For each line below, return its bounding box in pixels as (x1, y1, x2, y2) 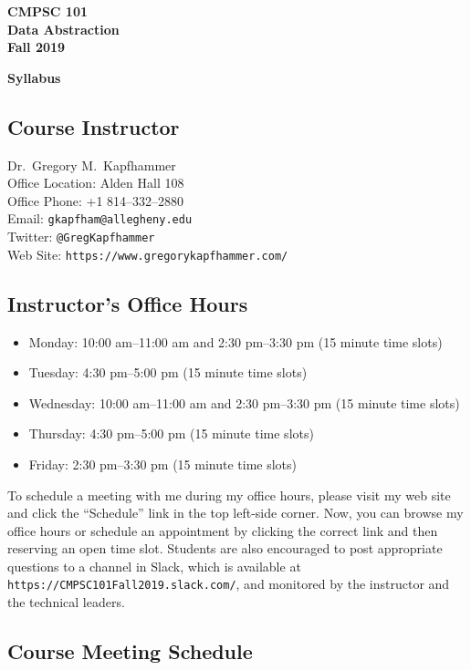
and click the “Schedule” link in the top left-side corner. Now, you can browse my (7, 503, 464, 522)
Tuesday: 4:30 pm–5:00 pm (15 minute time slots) (28, 363, 308, 382)
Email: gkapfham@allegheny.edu (7, 209, 193, 228)
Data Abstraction (7, 19, 120, 38)
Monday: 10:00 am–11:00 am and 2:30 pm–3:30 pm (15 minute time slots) (28, 332, 443, 351)
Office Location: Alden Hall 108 (7, 173, 184, 192)
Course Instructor (7, 112, 180, 140)
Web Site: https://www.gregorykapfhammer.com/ (7, 244, 288, 263)
